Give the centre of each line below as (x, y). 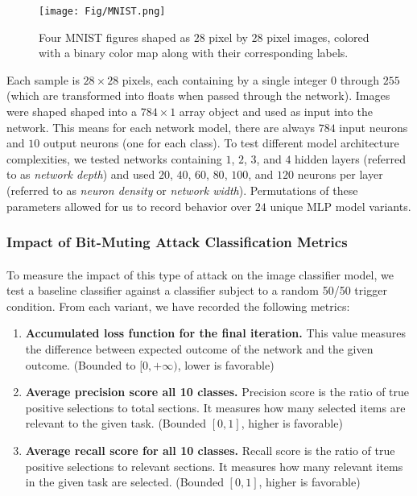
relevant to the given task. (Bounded (116, 423)
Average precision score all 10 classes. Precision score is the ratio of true (217, 392)
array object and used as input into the (276, 112)
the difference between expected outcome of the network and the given (199, 349)
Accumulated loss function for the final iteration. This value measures (215, 333)
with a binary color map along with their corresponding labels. (194, 53)
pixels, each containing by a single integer (225, 79)
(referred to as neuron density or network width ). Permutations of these (182, 190)
